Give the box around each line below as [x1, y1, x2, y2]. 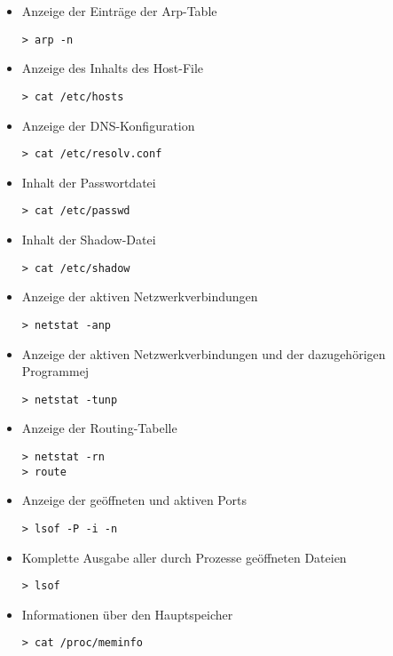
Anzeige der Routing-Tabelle [21, 419, 177, 437]
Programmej [21, 362, 90, 380]
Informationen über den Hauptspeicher [21, 604, 233, 623]
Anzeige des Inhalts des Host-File [21, 59, 204, 77]
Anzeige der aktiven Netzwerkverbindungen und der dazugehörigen [21, 344, 386, 363]
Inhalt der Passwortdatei [21, 172, 156, 191]
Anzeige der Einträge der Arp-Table [21, 2, 217, 20]
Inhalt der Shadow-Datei [21, 230, 156, 248]
